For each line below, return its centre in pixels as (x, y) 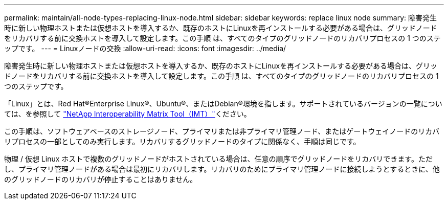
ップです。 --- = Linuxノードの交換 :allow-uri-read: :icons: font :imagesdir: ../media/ (145, 48)
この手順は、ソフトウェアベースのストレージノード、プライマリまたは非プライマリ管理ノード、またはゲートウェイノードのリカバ (222, 131)
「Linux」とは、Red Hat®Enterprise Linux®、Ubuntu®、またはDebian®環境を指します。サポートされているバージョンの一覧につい (223, 104)
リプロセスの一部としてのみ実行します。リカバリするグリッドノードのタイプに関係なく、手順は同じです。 (182, 141)
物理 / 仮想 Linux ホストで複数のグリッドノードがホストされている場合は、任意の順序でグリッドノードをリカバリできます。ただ (218, 159)
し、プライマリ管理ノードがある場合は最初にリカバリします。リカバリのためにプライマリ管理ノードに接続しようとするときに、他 (222, 169)
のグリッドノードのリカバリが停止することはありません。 (101, 179)
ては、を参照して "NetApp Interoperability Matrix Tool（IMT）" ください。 (128, 114)
